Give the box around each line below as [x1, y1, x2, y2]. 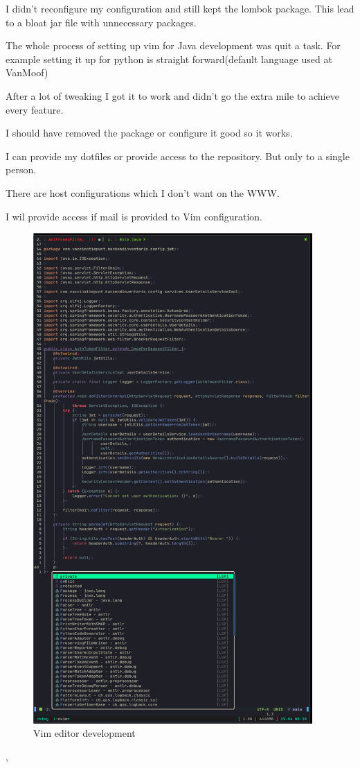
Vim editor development [33, 726, 136, 740]
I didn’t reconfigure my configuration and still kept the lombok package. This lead [6, 1, 354, 15]
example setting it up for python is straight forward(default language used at [6, 51, 332, 66]
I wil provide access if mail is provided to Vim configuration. [6, 209, 262, 223]
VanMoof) [6, 65, 48, 80]
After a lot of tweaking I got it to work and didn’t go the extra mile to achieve [6, 88, 339, 103]
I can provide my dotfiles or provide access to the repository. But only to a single [6, 148, 350, 163]
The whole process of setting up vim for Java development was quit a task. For [6, 38, 341, 53]
